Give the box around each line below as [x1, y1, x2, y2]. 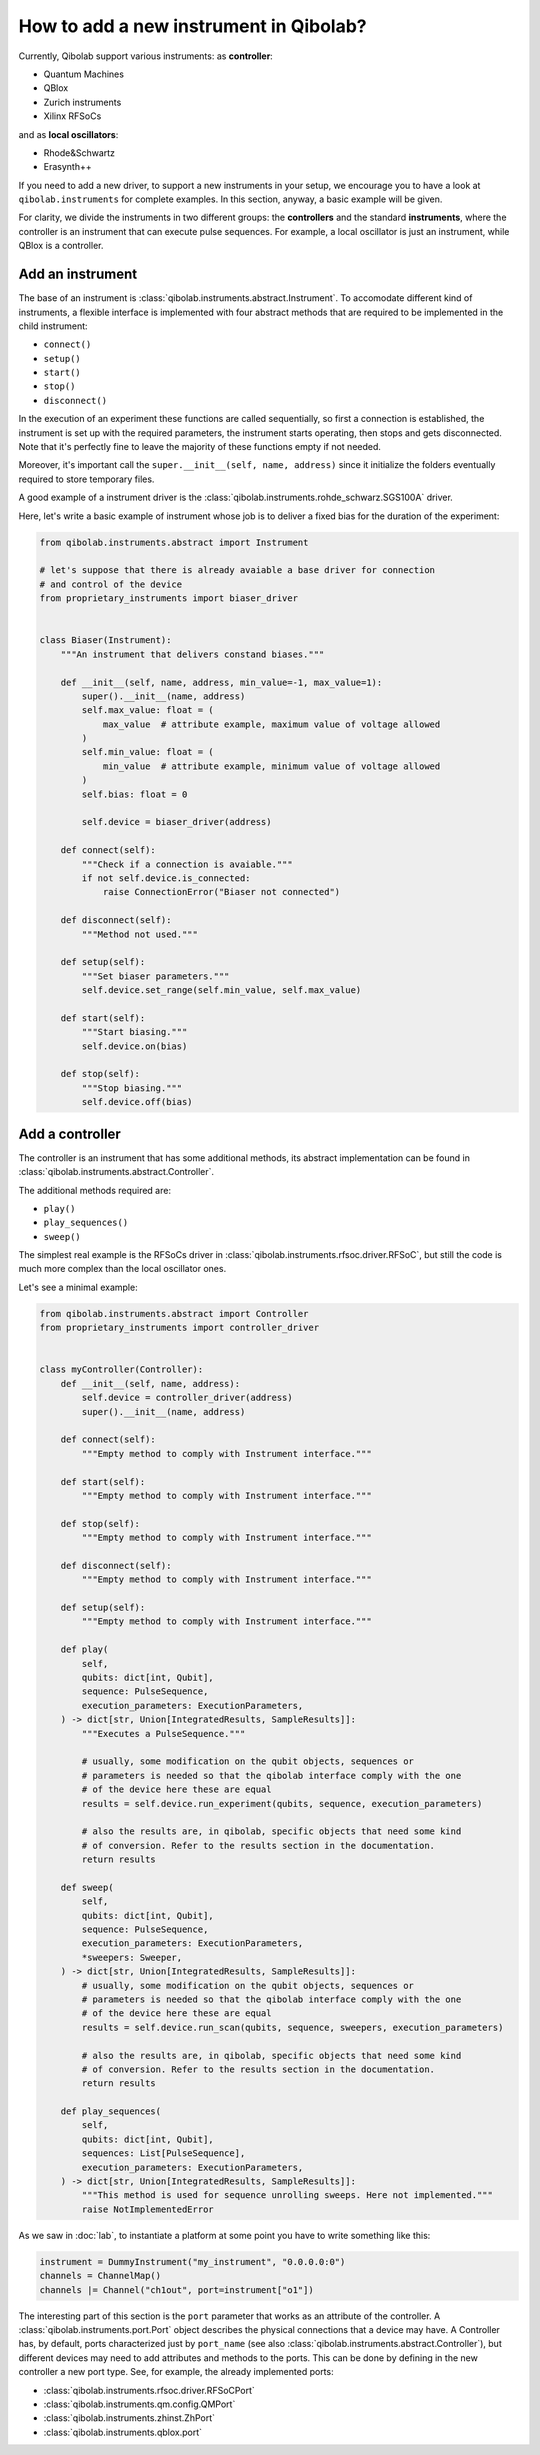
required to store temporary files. [18, 473, 155, 485]
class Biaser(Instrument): [39, 635, 172, 646]
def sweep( [60, 1881, 114, 1893]
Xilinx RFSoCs [43, 110, 102, 122]
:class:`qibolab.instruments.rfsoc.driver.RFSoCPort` [43, 2384, 255, 2396]
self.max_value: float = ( [81, 705, 214, 716]
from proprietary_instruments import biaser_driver [39, 593, 299, 604]
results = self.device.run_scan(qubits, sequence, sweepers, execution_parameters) [81, 2021, 504, 2033]
